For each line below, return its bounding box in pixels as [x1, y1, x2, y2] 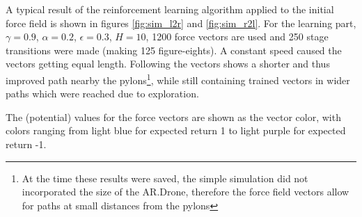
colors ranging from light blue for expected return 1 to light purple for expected [6, 123, 346, 138]
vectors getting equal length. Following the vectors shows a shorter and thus [6, 56, 330, 71]
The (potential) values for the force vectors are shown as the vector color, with [6, 109, 341, 124]
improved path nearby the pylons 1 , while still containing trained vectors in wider [6, 70, 350, 87]
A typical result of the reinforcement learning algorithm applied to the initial [6, 2, 334, 16]
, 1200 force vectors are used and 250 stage [145, 29, 329, 44]
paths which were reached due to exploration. [6, 86, 199, 101]
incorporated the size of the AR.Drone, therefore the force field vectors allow [22, 184, 349, 199]
